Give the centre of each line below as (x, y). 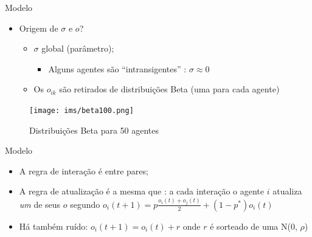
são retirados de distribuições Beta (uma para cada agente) (169, 89)
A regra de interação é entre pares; (84, 170)
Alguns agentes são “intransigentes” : (117, 68)
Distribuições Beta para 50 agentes (94, 130)
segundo (85, 204)
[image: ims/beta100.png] (81, 110)
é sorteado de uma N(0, (254, 226)
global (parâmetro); (78, 48)
